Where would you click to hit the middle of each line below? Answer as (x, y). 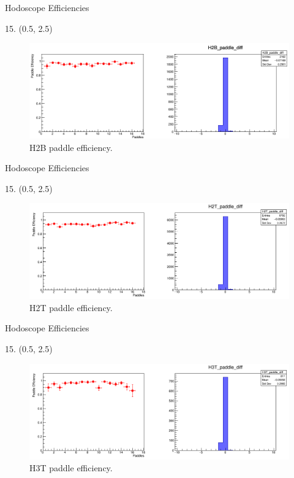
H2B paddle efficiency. (71, 147)
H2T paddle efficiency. (71, 307)
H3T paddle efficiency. (71, 468)
